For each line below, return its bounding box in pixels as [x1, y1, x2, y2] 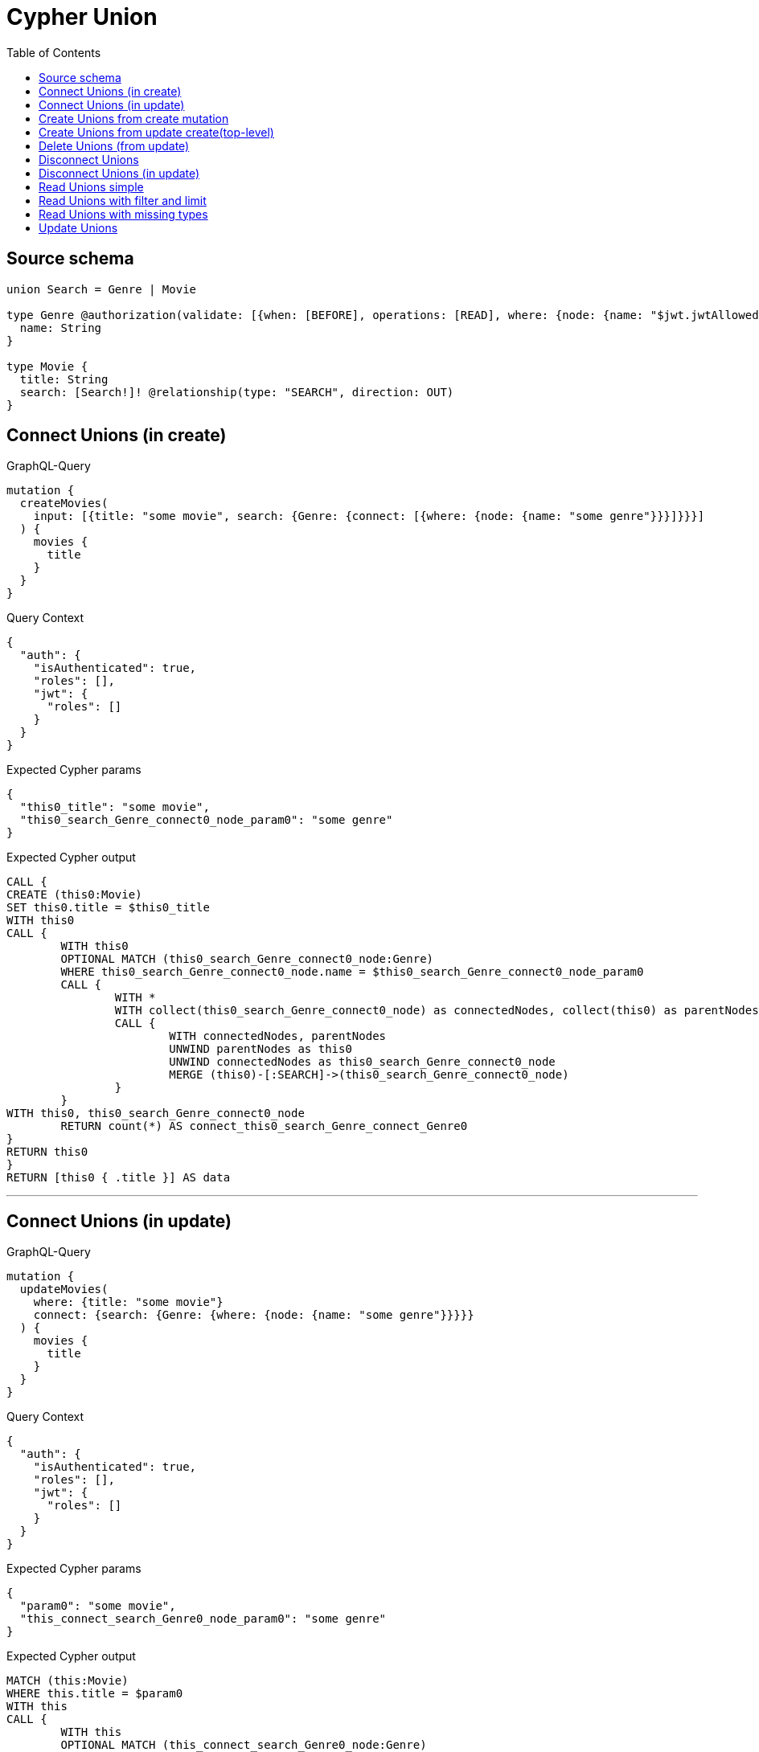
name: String [19, 321, 102, 334]
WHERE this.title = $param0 [6, 1687, 183, 1701]
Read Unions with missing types [39, 207, 208, 221]
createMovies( [19, 497, 109, 510]
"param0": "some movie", [19, 1599, 176, 1613]
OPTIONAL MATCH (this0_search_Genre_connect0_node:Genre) [60, 952, 434, 966]
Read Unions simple [39, 179, 144, 194]
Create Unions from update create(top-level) [39, 125, 274, 139]
